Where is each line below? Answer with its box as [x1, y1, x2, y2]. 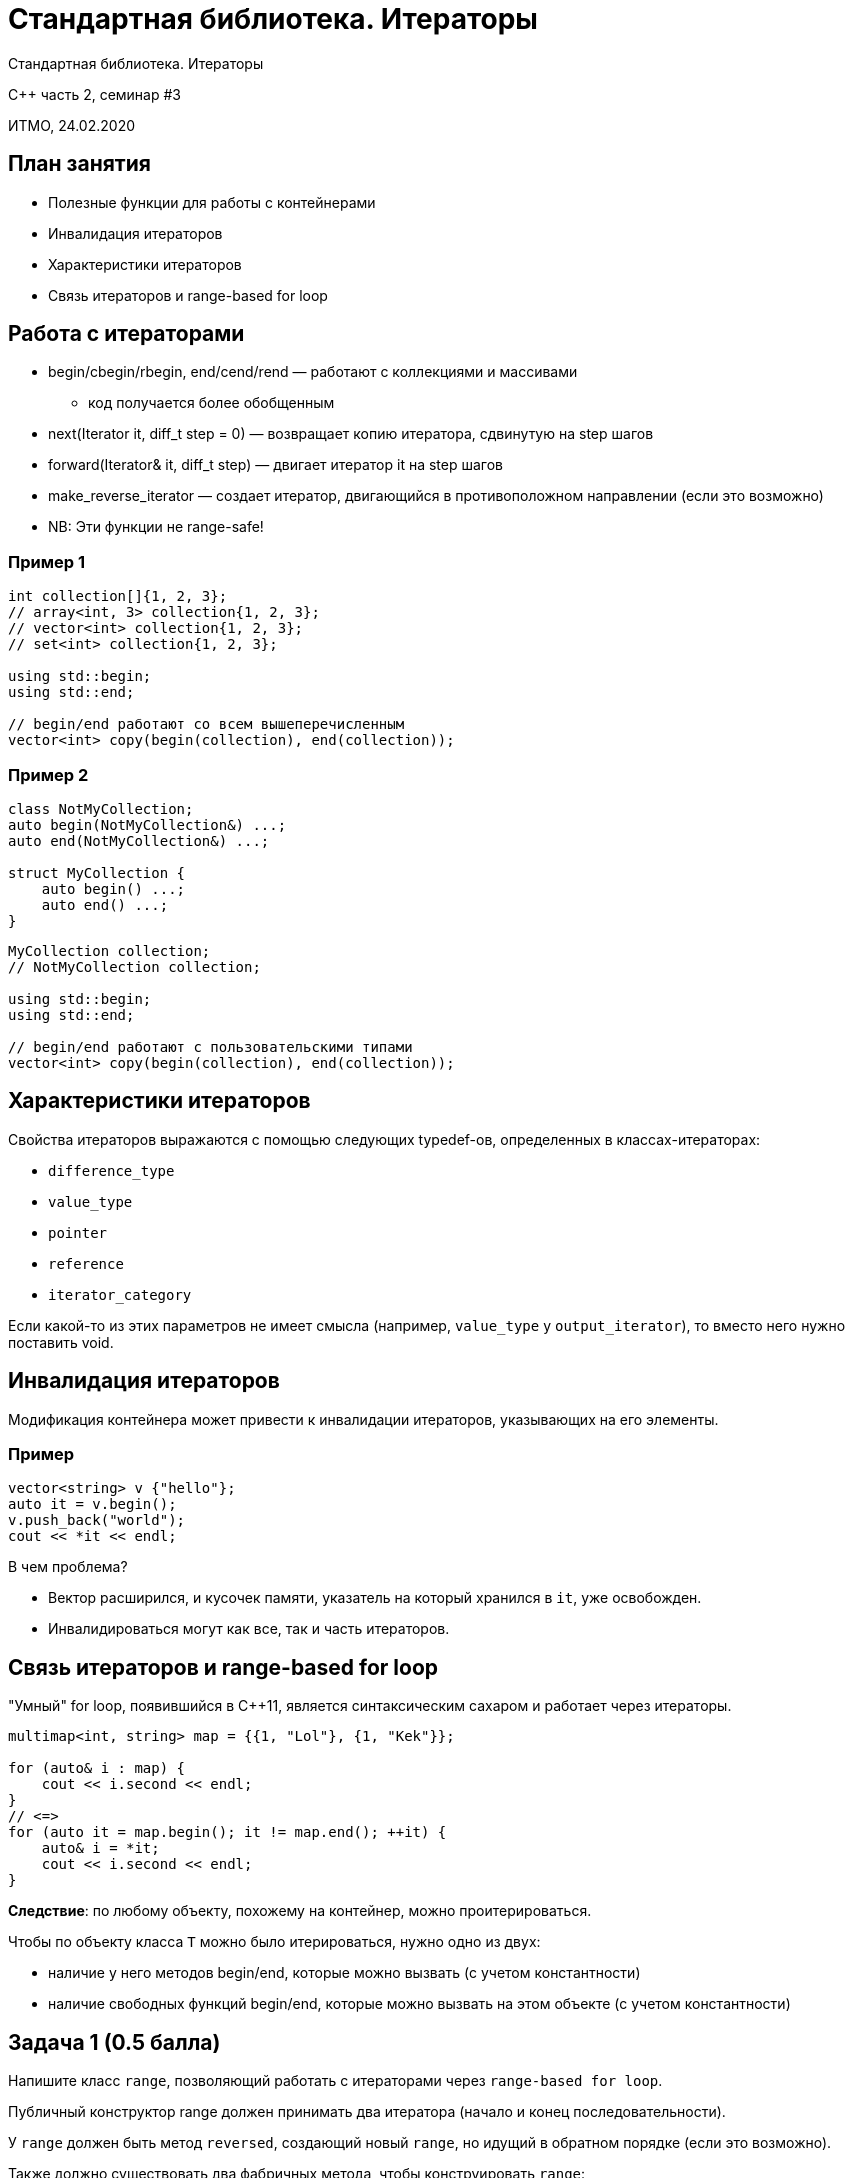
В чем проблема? [8, 1558, 128, 1576]
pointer [48, 1224, 108, 1241]
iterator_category [48, 1286, 192, 1303]
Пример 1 [8, 551, 85, 572]
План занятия [8, 151, 151, 177]
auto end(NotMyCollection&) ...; [8, 832, 270, 849]
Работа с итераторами [8, 321, 245, 347]
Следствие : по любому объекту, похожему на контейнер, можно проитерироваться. [8, 1902, 592, 1920]
